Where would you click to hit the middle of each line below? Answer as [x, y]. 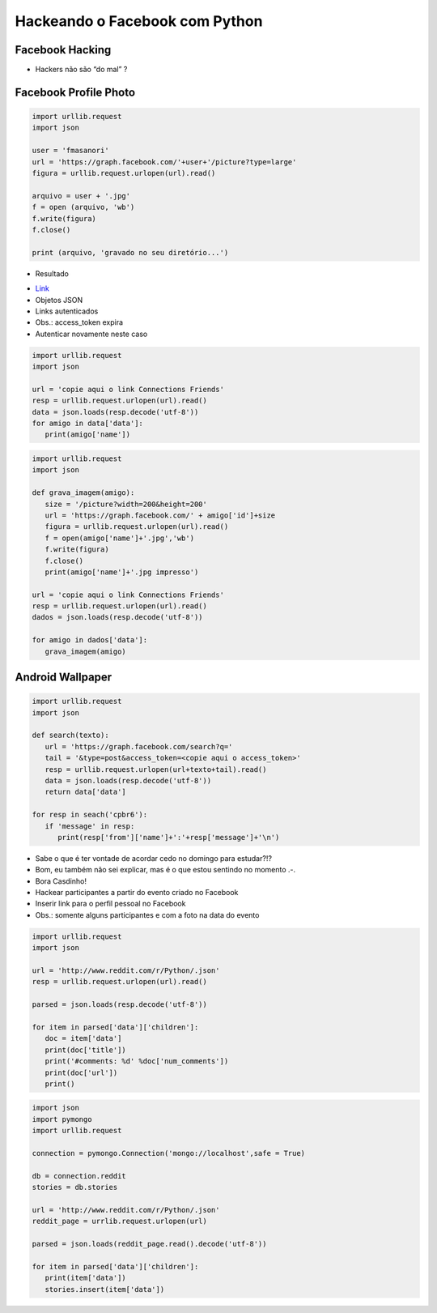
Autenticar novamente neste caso [91, 334]
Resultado [52, 273]
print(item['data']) [86, 1278]
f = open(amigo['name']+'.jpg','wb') [119, 538]
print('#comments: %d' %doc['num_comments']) [137, 1061]
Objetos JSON [59, 300]
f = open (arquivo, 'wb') [83, 207]
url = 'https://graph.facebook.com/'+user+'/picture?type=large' [164, 162]
